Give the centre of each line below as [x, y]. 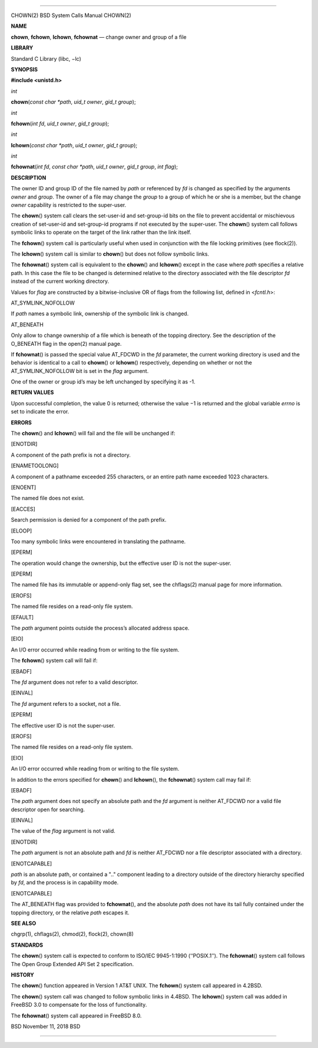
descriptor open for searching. [48, 809]
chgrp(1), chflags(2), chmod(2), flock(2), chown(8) [72, 934]
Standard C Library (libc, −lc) [46, 58]
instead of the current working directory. [60, 281]
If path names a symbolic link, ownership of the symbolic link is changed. [100, 314]
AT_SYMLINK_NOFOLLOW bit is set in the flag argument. [80, 371]
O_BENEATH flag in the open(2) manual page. [66, 343]
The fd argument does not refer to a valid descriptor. [74, 682]
